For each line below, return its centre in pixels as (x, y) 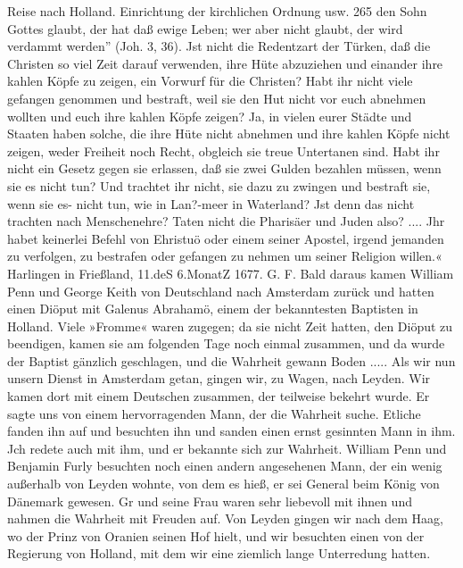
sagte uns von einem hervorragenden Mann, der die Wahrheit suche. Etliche (214, 413)
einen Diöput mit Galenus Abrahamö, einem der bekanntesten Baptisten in (213, 309)
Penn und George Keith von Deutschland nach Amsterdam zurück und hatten (221, 291)
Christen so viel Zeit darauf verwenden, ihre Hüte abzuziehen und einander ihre (225, 63)
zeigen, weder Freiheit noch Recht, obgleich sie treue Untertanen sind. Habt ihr (223, 150)
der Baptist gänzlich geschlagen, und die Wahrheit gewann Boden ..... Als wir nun (231, 360)
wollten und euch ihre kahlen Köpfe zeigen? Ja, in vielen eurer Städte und (210, 116)
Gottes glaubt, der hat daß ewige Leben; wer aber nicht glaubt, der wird (205, 28)
